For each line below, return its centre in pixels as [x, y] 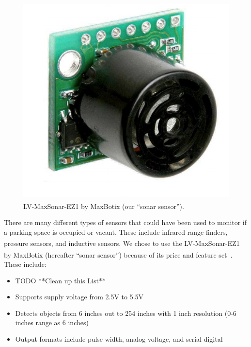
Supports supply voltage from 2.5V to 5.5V [79, 297]
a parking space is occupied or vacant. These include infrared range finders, [116, 232]
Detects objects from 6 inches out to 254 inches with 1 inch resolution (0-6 [126, 313]
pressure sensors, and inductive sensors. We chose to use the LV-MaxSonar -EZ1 [122, 243]
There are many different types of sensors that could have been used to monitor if [125, 222]
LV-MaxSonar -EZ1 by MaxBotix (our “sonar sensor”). [104, 206]
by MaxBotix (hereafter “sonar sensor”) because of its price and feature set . [118, 254]
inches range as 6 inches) [52, 322]
